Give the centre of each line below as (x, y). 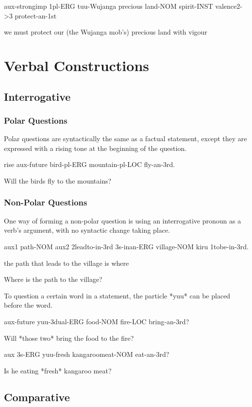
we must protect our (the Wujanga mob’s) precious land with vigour (106, 32)
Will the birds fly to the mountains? (58, 180)
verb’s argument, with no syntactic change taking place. (87, 230)
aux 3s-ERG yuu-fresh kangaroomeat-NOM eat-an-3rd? (87, 354)
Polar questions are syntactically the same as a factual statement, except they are (126, 139)
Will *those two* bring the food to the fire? (69, 338)
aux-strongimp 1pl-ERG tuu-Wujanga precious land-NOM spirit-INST (109, 6)
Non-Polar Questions (46, 202)
